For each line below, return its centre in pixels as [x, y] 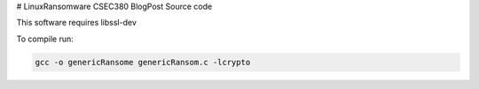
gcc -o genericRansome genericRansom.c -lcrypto [143, 62]
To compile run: [45, 39]
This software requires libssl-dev [77, 23]
